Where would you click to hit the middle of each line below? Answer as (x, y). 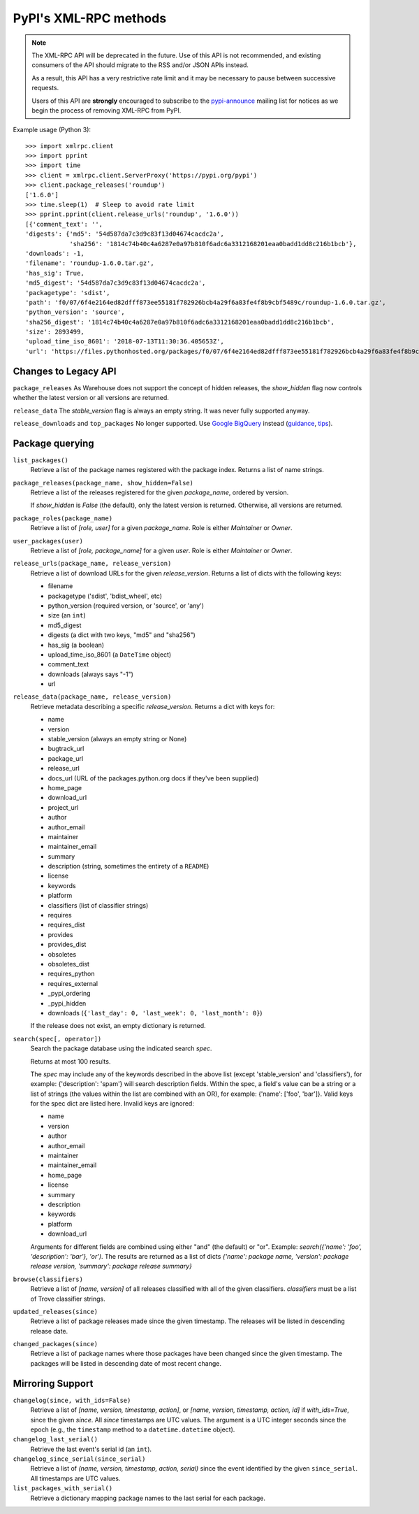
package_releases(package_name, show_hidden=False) (103, 483)
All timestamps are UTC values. (75, 1478)
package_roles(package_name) (63, 518)
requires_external (73, 983)
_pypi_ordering (69, 994)
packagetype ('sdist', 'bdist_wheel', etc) (105, 596)
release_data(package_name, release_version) (92, 697)
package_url (66, 758)
